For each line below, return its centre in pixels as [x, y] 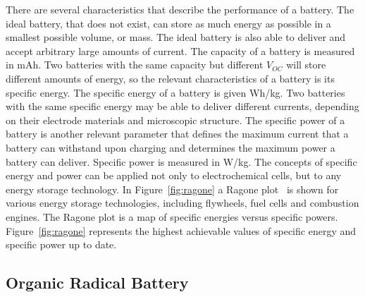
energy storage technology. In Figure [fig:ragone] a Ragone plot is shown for [172, 189]
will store [306, 65]
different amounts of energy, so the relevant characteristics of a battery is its [170, 78]
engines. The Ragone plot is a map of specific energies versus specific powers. [172, 216]
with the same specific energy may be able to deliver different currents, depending [182, 106]
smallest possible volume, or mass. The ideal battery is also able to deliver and [176, 37]
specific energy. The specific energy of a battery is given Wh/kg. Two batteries [175, 92]
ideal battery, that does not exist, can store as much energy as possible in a [168, 23]
